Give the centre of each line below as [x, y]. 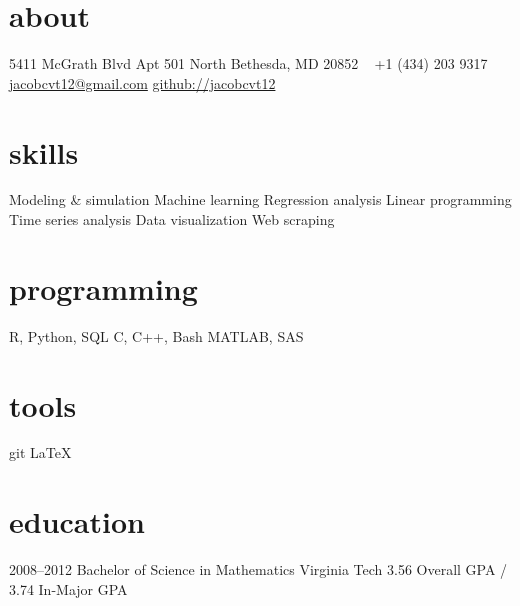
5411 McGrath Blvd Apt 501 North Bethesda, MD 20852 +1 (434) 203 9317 [248, 63]
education [77, 521]
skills [44, 151]
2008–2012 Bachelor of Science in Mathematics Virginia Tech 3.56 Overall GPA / [258, 569]
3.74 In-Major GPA [68, 588]
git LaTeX [40, 452]
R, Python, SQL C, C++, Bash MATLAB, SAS [156, 335]
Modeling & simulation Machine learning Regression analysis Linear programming [260, 199]
